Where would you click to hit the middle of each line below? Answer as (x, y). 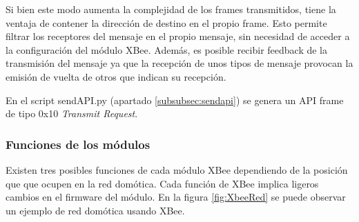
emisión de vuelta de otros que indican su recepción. (116, 76)
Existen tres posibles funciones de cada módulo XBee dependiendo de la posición (177, 169)
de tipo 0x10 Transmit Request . (72, 113)
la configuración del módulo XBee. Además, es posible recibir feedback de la (167, 49)
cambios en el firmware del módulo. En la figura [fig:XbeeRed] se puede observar (176, 197)
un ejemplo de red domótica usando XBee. (95, 210)
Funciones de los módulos (78, 144)
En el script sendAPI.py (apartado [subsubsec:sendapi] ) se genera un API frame (175, 100)
